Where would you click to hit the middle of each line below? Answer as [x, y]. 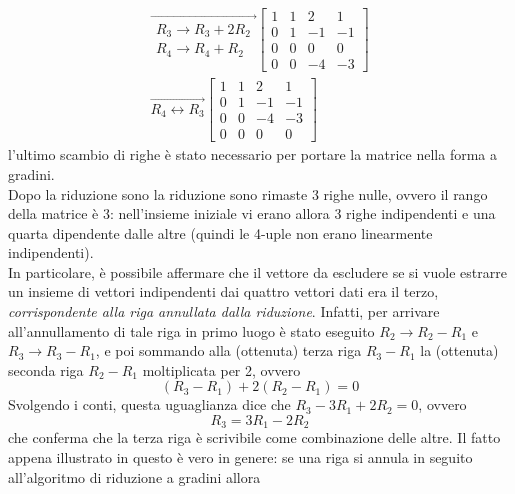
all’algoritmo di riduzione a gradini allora [134, 476]
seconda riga [46, 369]
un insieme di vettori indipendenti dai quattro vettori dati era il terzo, [223, 291]
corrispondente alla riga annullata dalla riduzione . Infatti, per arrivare [224, 311]
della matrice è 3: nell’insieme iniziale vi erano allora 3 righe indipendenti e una [252, 213]
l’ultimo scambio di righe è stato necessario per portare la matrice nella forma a [252, 154]
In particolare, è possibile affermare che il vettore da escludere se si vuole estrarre [257, 271]
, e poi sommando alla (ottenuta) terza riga [228, 350]
